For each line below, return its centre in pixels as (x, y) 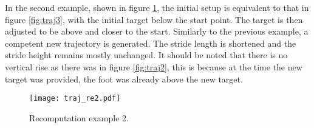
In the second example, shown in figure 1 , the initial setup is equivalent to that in (157, 7)
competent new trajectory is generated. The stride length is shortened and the (151, 43)
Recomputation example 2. (79, 117)
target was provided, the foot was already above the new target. (124, 79)
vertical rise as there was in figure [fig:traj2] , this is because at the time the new (154, 66)
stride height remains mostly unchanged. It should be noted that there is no (146, 55)
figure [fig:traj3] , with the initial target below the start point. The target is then (154, 19)
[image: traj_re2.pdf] (75, 99)
